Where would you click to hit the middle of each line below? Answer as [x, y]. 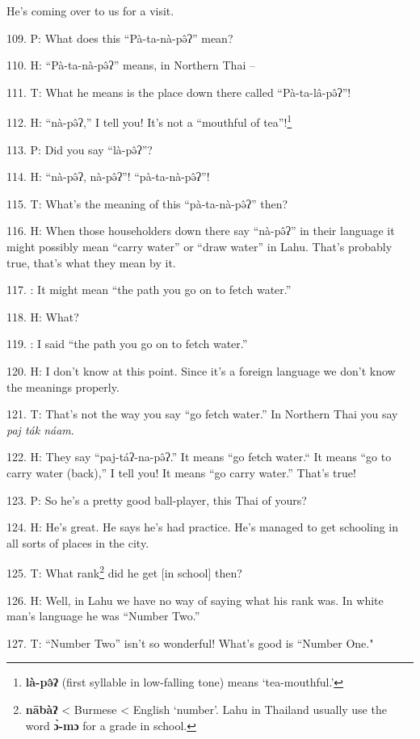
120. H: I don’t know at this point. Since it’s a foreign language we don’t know [201, 370]
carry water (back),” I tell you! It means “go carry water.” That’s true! [181, 472]
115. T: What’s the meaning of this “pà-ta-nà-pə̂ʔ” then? [147, 203]
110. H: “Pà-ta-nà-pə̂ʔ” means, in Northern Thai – [131, 65]
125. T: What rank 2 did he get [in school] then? [124, 571]
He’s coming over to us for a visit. [90, 10]
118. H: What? [43, 316]
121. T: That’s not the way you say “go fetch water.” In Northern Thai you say [202, 414]
